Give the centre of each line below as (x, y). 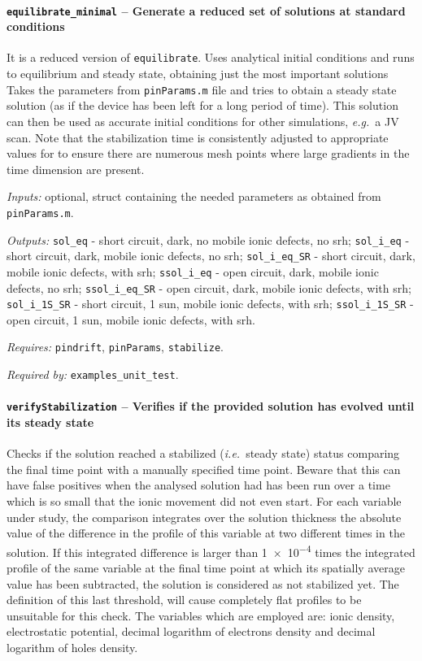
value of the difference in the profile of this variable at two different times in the (206, 533)
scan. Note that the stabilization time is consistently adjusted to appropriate (198, 137)
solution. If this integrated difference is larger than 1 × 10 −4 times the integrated (211, 550)
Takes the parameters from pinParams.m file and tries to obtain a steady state (202, 89)
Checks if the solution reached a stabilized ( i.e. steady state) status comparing (203, 453)
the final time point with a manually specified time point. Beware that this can (204, 469)
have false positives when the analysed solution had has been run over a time (198, 485)
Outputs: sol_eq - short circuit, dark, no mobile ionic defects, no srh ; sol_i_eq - (208, 239)
